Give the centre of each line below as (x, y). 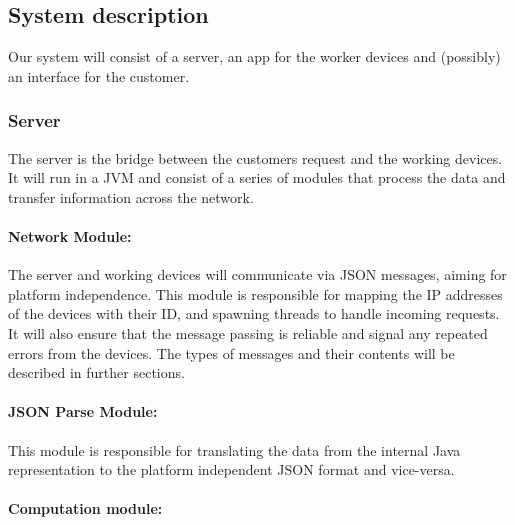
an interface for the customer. (99, 75)
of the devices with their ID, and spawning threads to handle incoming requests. (254, 313)
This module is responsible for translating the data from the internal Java (234, 449)
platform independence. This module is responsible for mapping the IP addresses (255, 293)
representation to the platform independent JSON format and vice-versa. (231, 469)
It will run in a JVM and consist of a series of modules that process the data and (257, 177)
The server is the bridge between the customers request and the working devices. (255, 157)
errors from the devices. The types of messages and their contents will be (231, 352)
